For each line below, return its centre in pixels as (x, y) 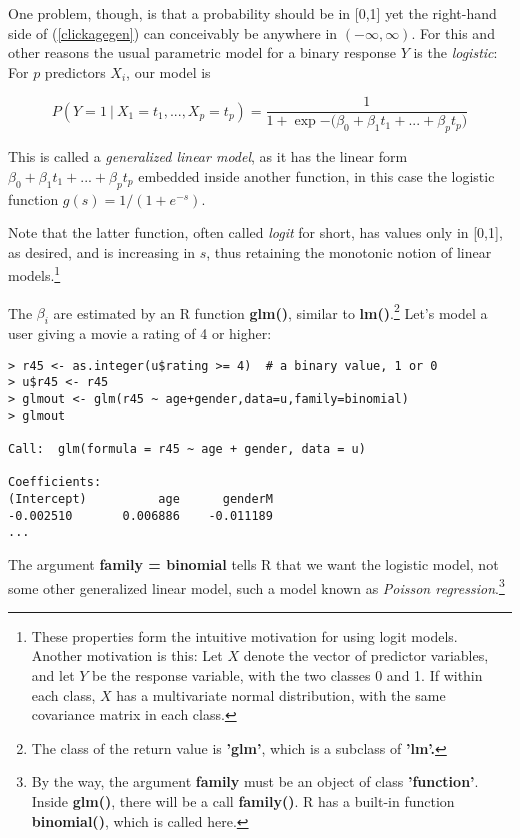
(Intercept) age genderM (140, 498)
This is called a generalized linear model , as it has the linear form (208, 156)
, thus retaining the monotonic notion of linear (349, 251)
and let (53, 674)
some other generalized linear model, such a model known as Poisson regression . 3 (256, 586)
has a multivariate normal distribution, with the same (281, 694)
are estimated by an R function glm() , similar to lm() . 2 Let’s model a (270, 311)
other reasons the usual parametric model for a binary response (202, 52)
